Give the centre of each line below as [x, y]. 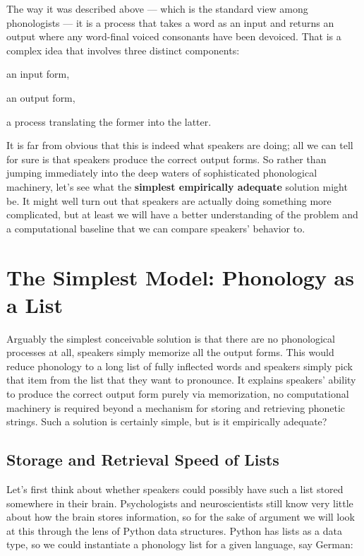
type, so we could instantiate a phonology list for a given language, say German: [180, 544]
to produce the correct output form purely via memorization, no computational [178, 394]
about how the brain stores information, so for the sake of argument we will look [181, 517]
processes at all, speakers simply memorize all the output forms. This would [170, 352]
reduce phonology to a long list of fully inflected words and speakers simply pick [180, 366]
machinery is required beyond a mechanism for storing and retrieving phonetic [176, 407]
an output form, [41, 97]
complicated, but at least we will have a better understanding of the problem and [182, 214]
